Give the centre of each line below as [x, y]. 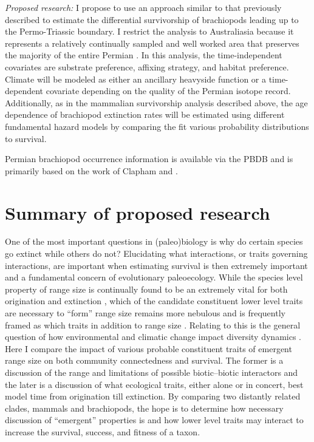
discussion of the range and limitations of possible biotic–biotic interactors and [152, 372]
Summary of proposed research [138, 212]
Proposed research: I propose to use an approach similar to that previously [143, 7]
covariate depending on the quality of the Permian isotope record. [168, 91]
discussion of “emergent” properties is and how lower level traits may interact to [154, 420]
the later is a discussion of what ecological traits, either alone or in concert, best [154, 384]
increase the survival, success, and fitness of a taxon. [103, 431]
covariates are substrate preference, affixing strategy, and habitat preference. [147, 66]
